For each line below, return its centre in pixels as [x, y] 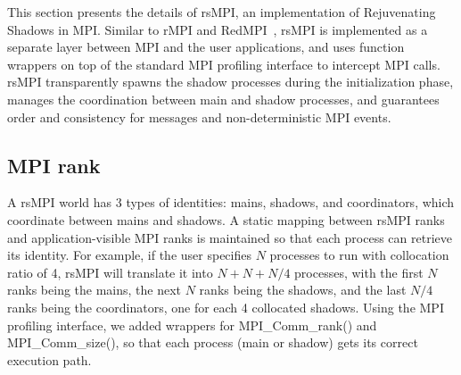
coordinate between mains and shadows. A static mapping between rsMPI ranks [226, 219]
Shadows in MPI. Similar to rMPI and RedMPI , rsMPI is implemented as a [218, 29]
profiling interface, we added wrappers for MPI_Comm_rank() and [192, 325]
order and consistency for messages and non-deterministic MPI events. [199, 117]
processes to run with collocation [359, 255]
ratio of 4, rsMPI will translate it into [110, 272]
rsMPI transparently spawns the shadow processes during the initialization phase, [230, 82]
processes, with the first [359, 272]
